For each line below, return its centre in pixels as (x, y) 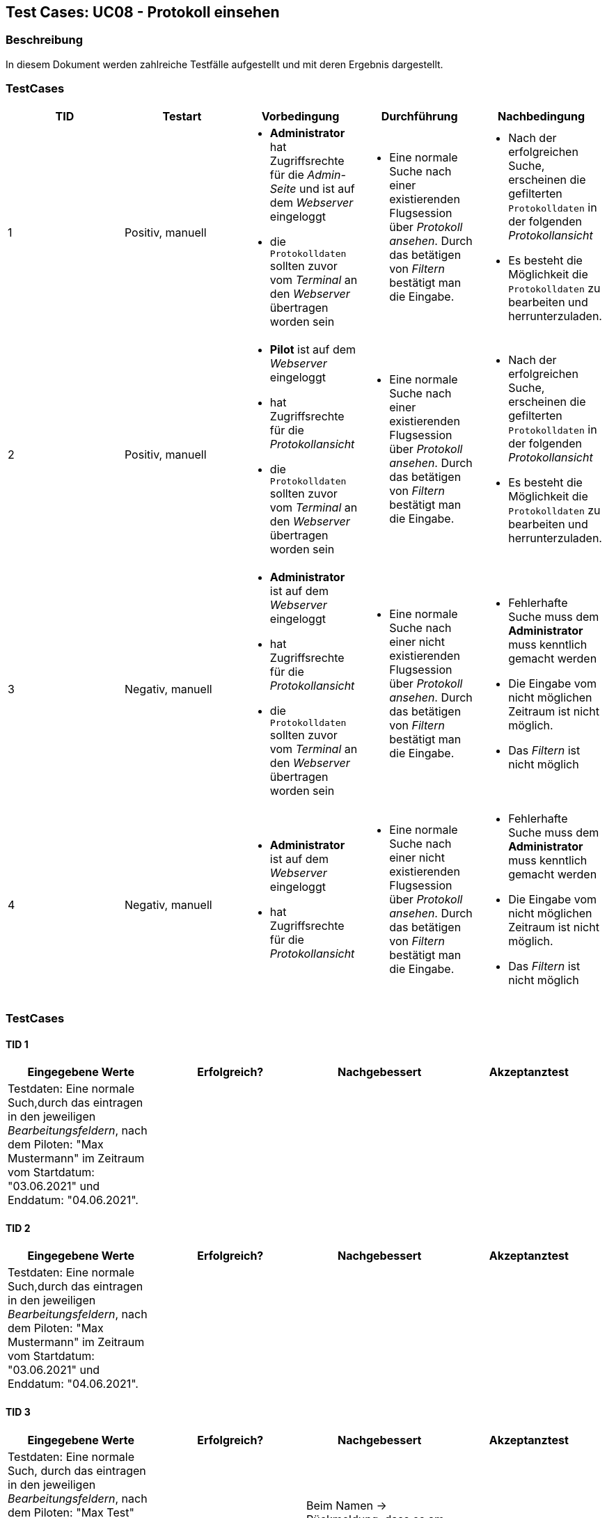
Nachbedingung (542, 116)
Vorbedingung (300, 116)
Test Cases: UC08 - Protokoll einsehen (143, 12)
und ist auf (327, 188)
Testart (182, 116)
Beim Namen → (347, 1505)
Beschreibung (45, 40)
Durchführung (419, 116)
